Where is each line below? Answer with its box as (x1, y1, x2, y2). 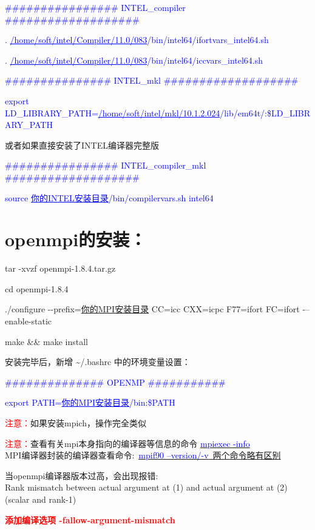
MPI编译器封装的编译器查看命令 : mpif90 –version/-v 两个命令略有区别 (5, 449, 281, 461)
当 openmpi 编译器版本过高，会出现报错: (5, 469, 158, 481)
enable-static (5, 315, 52, 327)
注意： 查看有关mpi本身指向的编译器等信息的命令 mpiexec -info (5, 437, 250, 449)
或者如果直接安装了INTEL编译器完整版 (5, 138, 159, 151)
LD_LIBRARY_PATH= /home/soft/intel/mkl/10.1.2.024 (5, 106, 220, 119)
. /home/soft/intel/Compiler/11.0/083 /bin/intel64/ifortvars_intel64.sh (5, 33, 269, 46)
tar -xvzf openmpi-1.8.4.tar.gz (5, 262, 116, 275)
